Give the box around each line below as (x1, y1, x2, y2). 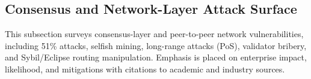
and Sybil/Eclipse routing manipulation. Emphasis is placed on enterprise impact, (5, 51, 307, 63)
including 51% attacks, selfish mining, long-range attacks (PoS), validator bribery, (5, 39, 307, 51)
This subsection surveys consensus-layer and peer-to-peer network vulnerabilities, (5, 28, 304, 40)
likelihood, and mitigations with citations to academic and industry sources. (5, 62, 285, 75)
